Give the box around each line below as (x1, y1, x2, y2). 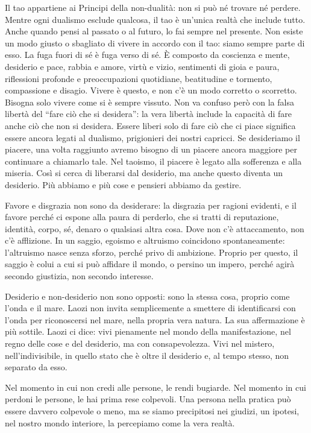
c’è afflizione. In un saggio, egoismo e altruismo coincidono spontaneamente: (5, 234, 285, 247)
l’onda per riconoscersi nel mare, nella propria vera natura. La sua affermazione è (5, 313, 305, 326)
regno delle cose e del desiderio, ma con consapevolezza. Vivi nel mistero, (5, 337, 275, 350)
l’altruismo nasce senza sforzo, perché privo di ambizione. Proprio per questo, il (5, 245, 298, 258)
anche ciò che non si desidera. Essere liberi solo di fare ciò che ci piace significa (5, 119, 296, 131)
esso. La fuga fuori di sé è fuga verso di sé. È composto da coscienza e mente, (5, 48, 290, 61)
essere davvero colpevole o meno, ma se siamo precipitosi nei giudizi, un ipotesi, (5, 405, 300, 417)
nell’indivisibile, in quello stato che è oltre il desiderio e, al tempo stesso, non (5, 349, 289, 361)
